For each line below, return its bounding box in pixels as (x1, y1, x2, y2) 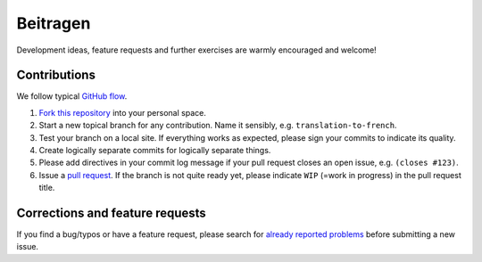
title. (38, 183, 55, 193)
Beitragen (16, 13, 91, 33)
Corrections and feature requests (16, 206, 207, 220)
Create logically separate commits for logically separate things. (38, 145, 271, 156)
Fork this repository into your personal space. (38, 107, 207, 118)
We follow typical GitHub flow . (16, 91, 128, 102)
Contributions (16, 68, 96, 83)
